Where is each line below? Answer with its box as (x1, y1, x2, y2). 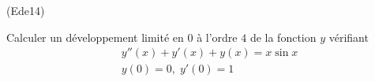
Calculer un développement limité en (6, 28, 184, 45)
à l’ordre (197, 28, 238, 45)
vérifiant (328, 28, 369, 45)
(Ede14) (6, 2, 45, 18)
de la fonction (249, 28, 317, 45)
